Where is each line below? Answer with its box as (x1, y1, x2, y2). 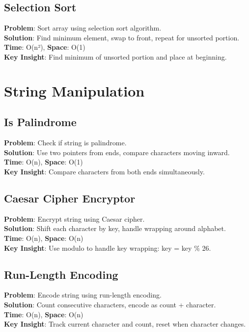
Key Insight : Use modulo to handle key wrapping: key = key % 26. (4, 242, 211, 253)
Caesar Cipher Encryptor (4, 190, 136, 205)
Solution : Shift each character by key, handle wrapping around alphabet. (4, 223, 226, 233)
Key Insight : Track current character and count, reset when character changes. (4, 319, 246, 329)
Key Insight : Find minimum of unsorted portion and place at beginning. (4, 51, 227, 62)
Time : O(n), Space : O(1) (4, 157, 83, 167)
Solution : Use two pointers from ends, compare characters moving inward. (4, 147, 230, 157)
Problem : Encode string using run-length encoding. (4, 290, 162, 300)
